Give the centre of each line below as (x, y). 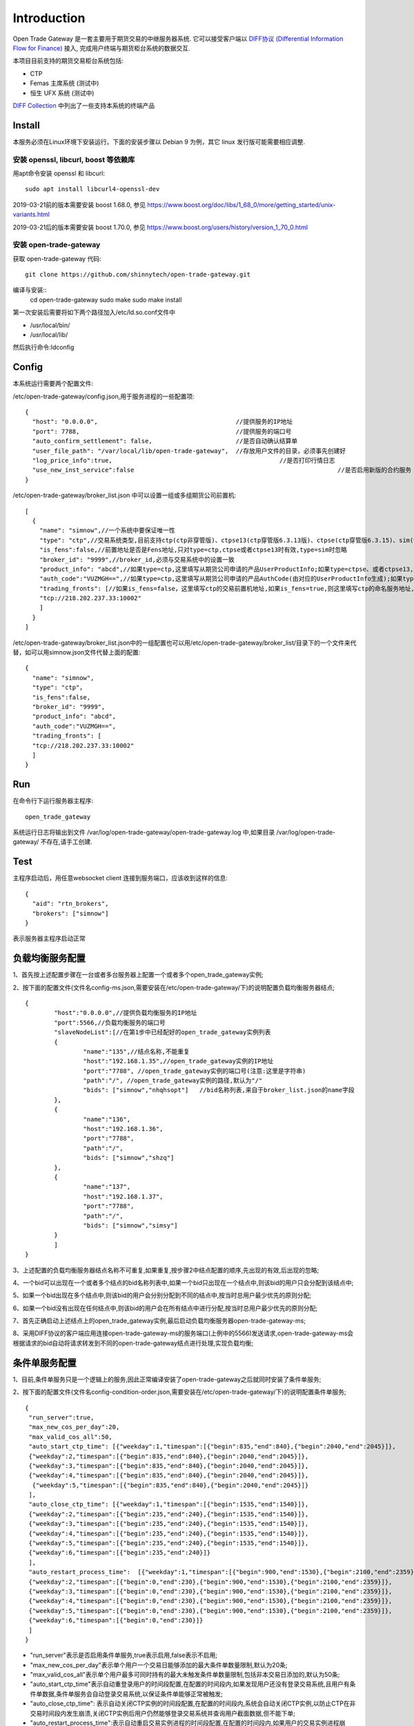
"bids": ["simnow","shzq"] (129, 1158)
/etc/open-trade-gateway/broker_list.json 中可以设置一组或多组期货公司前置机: (125, 495)
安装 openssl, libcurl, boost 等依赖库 (74, 159)
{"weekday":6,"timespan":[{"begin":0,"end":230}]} (116, 1620)
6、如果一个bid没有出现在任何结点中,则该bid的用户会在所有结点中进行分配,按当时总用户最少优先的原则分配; (165, 1308)
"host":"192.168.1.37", (123, 1196)
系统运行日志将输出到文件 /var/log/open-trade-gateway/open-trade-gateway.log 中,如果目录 (144, 833)
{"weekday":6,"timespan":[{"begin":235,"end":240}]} (119, 1553)
